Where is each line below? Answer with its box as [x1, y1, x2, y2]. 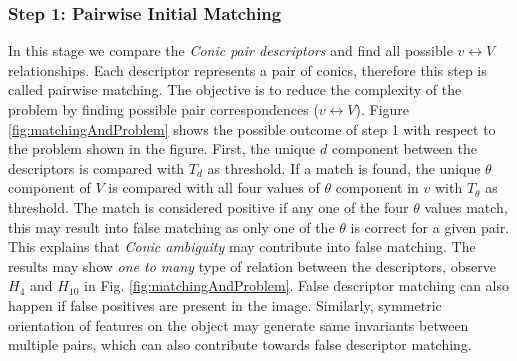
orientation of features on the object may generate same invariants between [8, 314, 469, 335]
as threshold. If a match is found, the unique [207, 157, 481, 178]
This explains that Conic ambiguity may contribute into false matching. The [8, 236, 476, 257]
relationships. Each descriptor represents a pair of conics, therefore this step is [8, 59, 487, 80]
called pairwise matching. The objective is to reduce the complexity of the [8, 79, 462, 100]
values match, [424, 196, 508, 217]
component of [8, 177, 91, 198]
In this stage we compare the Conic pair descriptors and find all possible [8, 40, 453, 61]
